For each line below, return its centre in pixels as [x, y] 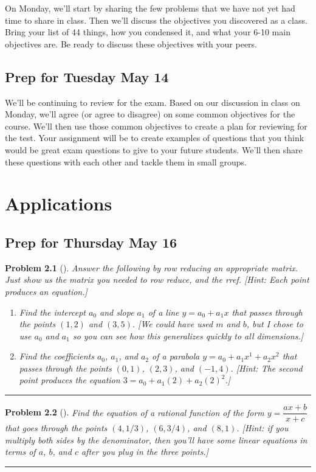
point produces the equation [70, 380]
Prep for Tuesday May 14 [87, 76]
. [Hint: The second [266, 368]
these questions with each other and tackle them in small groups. [126, 161]
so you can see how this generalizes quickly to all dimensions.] [188, 335]
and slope [117, 312]
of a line [163, 312]
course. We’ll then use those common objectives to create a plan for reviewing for [156, 126]
